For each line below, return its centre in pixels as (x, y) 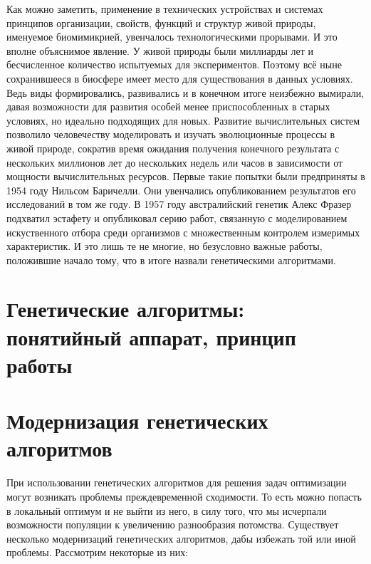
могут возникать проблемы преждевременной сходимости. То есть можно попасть (184, 496)
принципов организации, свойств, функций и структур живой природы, (161, 22)
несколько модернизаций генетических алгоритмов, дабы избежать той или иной (181, 538)
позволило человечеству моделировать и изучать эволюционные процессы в (171, 134)
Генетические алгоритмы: (126, 309)
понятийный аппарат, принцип (151, 336)
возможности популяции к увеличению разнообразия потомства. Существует (173, 524)
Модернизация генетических (137, 421)
